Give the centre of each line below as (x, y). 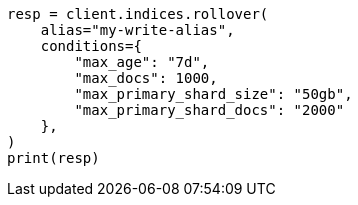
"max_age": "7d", (142, 62)
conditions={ (91, 46)
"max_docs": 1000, (146, 78)
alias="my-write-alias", (137, 30)
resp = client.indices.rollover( (138, 14)
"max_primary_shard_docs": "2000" (209, 110)
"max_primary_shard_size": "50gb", (213, 94)
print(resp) (53, 158)
